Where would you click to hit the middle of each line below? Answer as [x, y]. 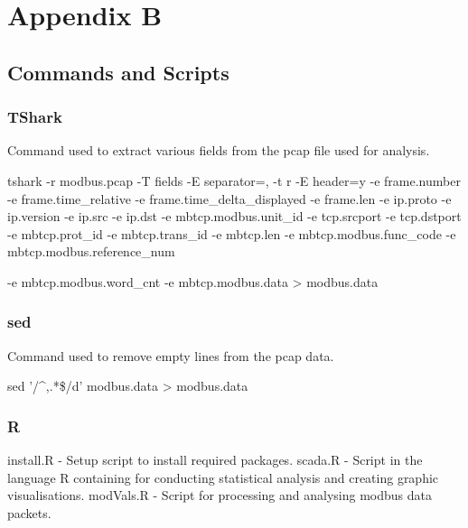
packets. [29, 512]
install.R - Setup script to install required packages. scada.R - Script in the [215, 460]
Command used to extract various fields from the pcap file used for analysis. [219, 150]
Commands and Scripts [118, 72]
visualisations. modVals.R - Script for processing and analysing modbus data [220, 495]
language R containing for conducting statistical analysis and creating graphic [223, 477]
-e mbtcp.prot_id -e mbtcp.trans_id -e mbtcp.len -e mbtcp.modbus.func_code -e [232, 233]
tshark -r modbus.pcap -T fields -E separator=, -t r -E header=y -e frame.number [234, 180]
